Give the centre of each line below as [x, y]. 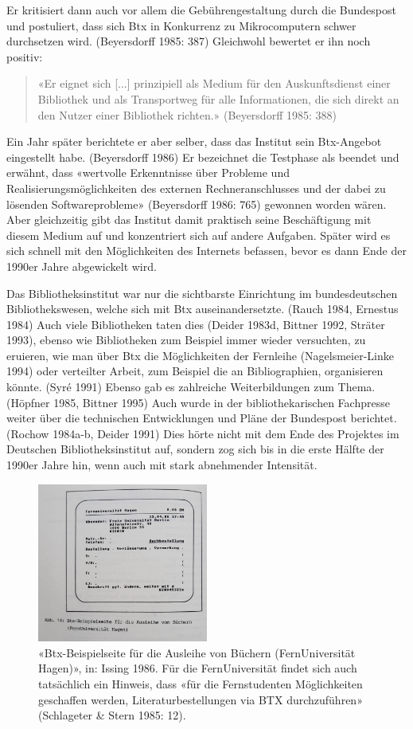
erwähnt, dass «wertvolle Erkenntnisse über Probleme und [148, 172]
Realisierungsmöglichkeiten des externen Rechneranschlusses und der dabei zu [196, 188]
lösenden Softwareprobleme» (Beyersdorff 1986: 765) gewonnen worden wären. [197, 204]
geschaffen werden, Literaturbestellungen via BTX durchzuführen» [201, 699]
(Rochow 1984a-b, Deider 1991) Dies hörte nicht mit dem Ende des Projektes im [203, 433]
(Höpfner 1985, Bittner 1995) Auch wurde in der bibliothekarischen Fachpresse [198, 402]
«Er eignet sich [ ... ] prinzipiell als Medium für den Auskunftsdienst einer [214, 83]
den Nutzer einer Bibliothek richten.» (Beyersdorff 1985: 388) [187, 114]
